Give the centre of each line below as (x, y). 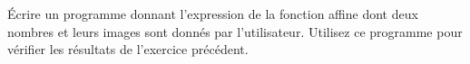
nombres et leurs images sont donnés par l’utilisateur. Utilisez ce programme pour (235, 31)
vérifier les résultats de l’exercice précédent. (128, 49)
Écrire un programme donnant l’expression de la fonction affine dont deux (213, 14)
